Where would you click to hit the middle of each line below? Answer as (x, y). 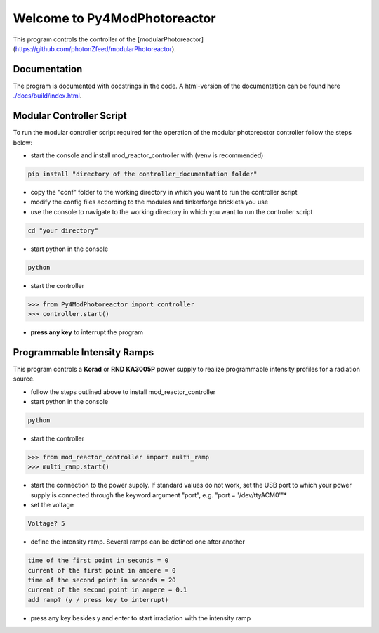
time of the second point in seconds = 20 (102, 580)
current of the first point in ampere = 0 (102, 570)
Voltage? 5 (46, 524)
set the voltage (52, 505)
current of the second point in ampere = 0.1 (107, 590)
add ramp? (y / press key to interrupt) (98, 600)
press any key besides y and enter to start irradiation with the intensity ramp (141, 618)
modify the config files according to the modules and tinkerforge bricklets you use (149, 202)
